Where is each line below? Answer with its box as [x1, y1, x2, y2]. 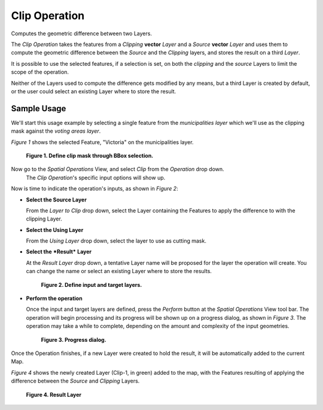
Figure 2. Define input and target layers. [41, 281, 142, 288]
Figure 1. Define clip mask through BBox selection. [26, 152, 154, 159]
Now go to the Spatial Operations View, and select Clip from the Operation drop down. [11, 166, 224, 173]
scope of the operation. [11, 69, 69, 76]
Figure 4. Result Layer [26, 391, 82, 398]
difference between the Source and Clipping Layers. [11, 377, 140, 385]
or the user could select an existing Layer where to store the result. [11, 87, 176, 95]
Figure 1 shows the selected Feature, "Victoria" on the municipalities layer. [11, 138, 194, 146]
